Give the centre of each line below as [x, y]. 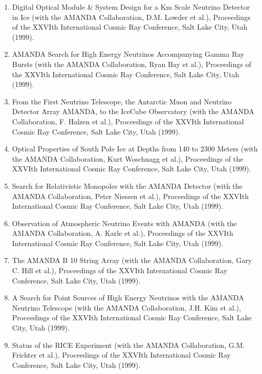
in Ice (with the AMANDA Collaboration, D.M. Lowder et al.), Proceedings [131, 17]
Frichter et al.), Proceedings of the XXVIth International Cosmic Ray [121, 355]
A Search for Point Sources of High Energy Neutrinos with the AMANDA [128, 298]
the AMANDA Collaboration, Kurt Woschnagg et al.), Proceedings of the [128, 158]
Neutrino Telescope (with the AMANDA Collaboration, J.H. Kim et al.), [126, 307]
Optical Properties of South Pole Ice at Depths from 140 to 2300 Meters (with [135, 149]
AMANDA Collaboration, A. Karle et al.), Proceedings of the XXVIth [123, 233]
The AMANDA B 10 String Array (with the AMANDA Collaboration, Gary [132, 260]
